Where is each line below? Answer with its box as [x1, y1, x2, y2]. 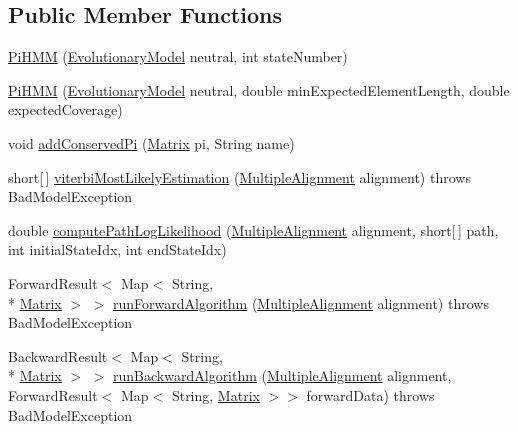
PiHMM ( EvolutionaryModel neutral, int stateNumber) [8, 46, 348, 67]
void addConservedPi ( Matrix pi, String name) [8, 132, 295, 153]
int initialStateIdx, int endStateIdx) [8, 239, 227, 260]
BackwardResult [8, 345, 108, 366]
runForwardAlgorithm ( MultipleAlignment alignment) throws [113, 292, 489, 313]
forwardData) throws [306, 384, 435, 405]
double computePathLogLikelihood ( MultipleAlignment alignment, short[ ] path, [8, 219, 499, 240]
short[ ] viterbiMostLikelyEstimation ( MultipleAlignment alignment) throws [8, 166, 471, 187]
